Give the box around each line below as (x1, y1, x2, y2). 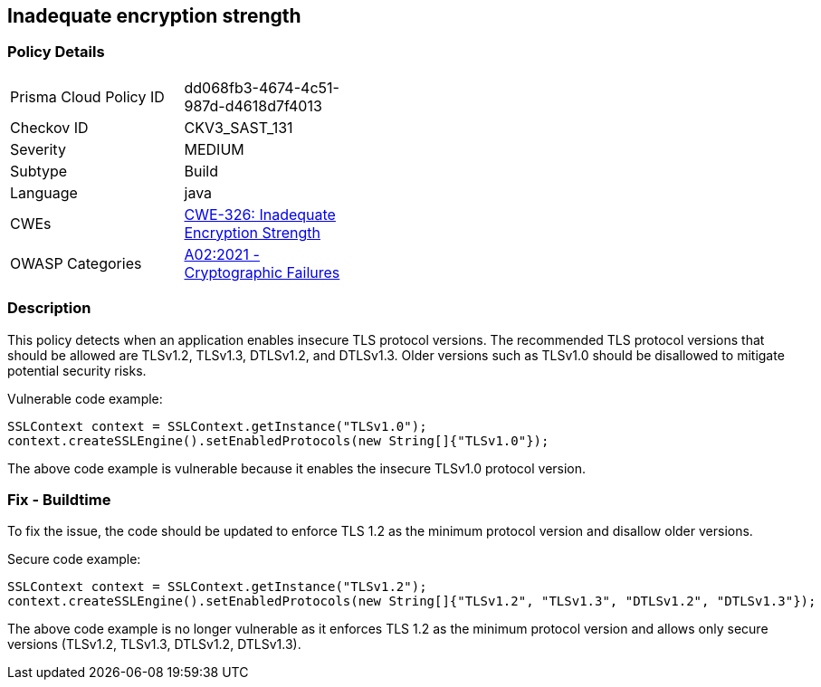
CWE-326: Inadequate (184, 205, 336, 224)
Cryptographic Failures (184, 262, 340, 281)
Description (7, 299, 91, 318)
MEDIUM (184, 139, 244, 158)
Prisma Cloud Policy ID (10, 87, 165, 106)
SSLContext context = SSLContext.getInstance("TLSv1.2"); (7, 579, 427, 595)
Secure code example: (7, 551, 141, 568)
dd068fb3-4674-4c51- (184, 78, 339, 97)
